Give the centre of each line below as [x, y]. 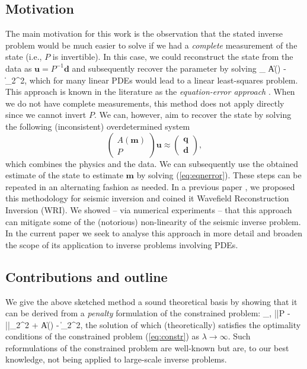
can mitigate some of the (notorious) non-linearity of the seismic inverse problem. [153, 221]
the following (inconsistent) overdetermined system [98, 126]
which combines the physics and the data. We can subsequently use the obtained [152, 163]
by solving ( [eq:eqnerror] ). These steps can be [219, 175]
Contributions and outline [87, 276]
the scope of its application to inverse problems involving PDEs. [122, 244]
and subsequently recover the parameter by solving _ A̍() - [179, 68]
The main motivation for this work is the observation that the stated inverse [144, 33]
